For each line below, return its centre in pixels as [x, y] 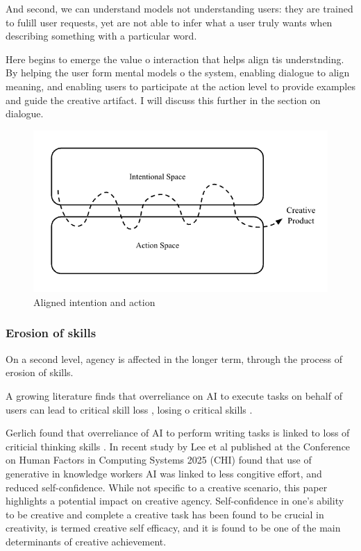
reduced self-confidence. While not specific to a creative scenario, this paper [167, 487]
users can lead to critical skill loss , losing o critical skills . [129, 409]
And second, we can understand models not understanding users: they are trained [179, 8]
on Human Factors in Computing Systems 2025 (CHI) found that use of [159, 460]
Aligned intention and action [94, 302]
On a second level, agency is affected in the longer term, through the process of [174, 358]
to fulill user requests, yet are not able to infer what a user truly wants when [169, 22]
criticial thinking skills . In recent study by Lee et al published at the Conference [178, 446]
